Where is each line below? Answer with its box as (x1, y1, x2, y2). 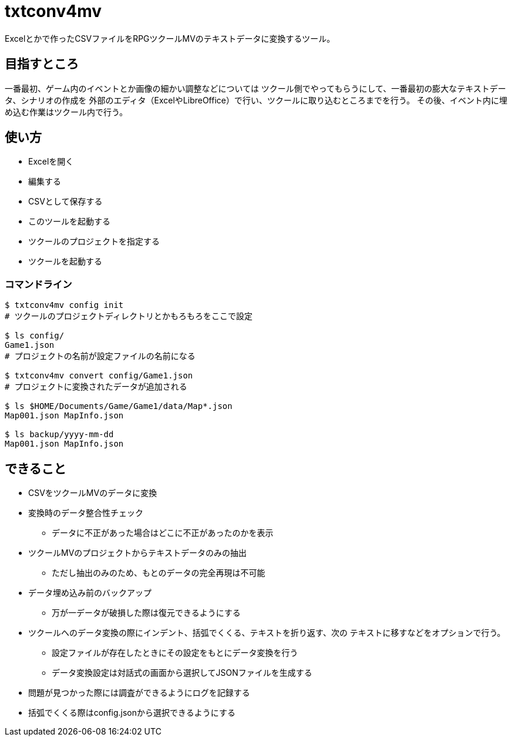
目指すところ (5, 56, 79, 72)
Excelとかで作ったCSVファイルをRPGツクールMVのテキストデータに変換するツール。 (5, 33, 335, 43)
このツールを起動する (28, 216, 110, 227)
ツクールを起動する (28, 256, 102, 267)
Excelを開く (28, 156, 74, 167)
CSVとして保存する (28, 196, 103, 207)
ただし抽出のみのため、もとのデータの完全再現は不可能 (52, 568, 265, 578)
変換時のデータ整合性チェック (28, 508, 143, 518)
